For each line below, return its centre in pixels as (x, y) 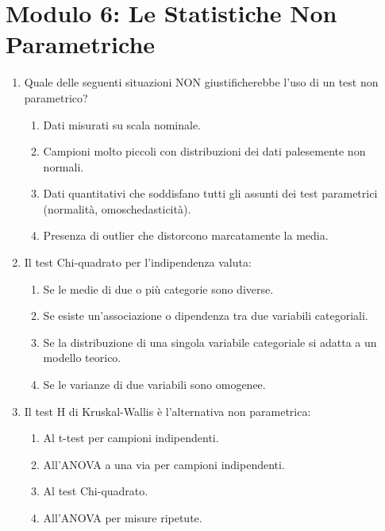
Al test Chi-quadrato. (96, 491)
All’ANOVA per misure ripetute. (123, 518)
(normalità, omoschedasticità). (117, 208)
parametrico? (56, 97)
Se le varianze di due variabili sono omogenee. (154, 385)
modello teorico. (82, 358)
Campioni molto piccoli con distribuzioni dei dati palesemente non (204, 151)
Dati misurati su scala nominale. (122, 124)
